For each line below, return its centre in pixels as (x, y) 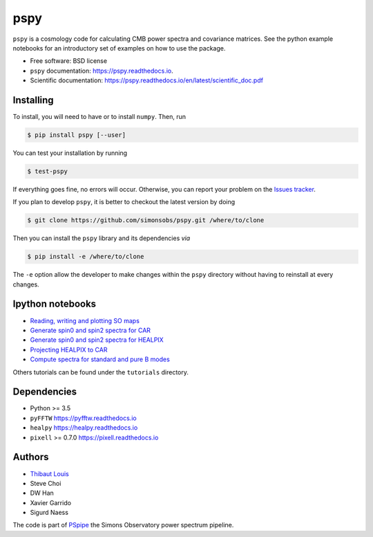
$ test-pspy (48, 171)
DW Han (42, 493)
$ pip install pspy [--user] (77, 135)
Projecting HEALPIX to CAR (69, 349)
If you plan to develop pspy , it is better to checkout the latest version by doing (124, 202)
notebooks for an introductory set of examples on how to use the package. (119, 48)
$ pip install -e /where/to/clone (86, 257)
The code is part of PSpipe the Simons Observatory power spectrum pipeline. (123, 525)
